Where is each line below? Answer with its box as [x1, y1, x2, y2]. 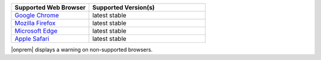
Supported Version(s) [92, 4, 155, 11]
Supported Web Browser [14, 4, 86, 11]
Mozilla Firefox [14, 19, 56, 27]
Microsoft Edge [14, 27, 58, 35]
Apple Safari [14, 34, 50, 43]
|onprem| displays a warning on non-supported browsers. [11, 46, 153, 53]
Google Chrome [14, 11, 59, 19]
